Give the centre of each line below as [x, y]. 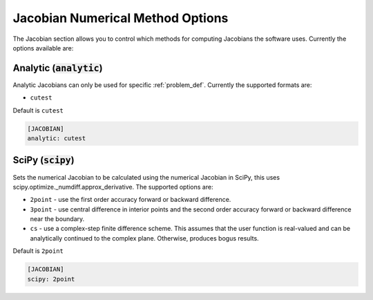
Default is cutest [38, 110]
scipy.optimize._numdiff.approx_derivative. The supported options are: [113, 187]
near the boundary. [57, 219]
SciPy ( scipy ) [44, 160]
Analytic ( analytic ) [58, 68]
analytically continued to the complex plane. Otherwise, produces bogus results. [144, 238]
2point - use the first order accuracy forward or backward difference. [131, 200]
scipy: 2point [51, 279]
